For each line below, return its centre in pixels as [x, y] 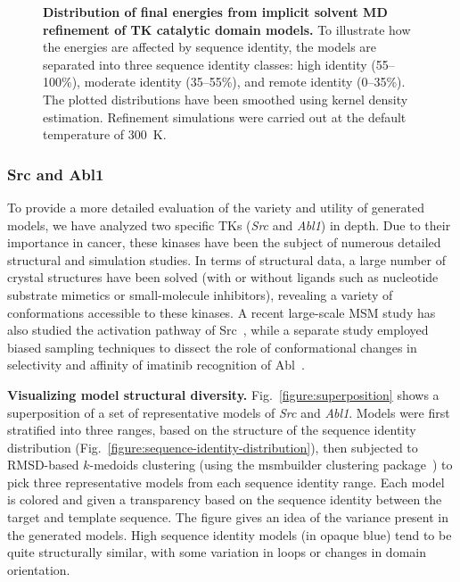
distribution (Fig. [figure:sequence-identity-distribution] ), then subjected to [213, 447]
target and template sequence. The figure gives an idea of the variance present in [228, 517]
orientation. [39, 569]
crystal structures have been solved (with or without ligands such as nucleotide [223, 277]
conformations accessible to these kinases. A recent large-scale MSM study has [222, 312]
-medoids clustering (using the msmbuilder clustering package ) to [271, 465]
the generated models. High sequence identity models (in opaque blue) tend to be [230, 534]
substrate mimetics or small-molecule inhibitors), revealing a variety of [200, 294]
